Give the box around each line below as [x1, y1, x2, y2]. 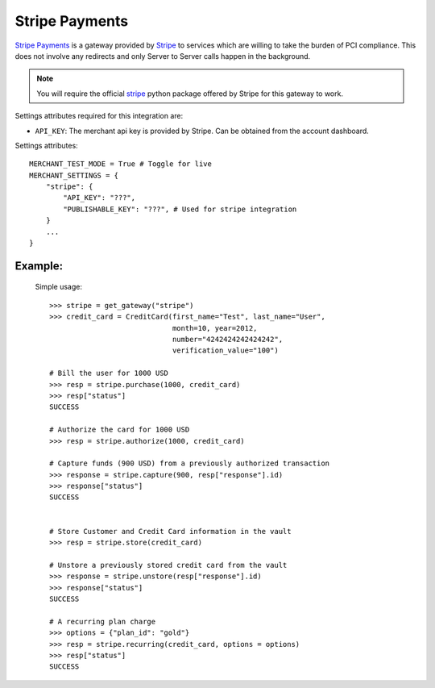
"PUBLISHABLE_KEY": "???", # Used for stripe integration [63, 204, 297, 214]
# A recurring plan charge [49, 617, 156, 626]
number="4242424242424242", [172, 335, 284, 344]
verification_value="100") [172, 346, 280, 355]
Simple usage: [35, 282, 83, 292]
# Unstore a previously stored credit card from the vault [49, 561, 288, 569]
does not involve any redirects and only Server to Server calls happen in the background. [14, 51, 311, 60]
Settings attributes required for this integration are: [14, 111, 184, 121]
